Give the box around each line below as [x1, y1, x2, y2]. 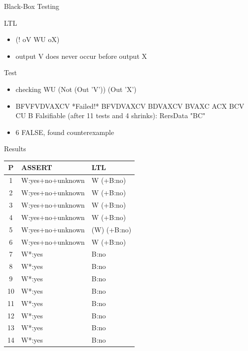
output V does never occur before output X [15, 50, 147, 61]
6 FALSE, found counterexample [15, 127, 114, 137]
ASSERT [21, 162, 52, 173]
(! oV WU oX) [15, 34, 60, 44]
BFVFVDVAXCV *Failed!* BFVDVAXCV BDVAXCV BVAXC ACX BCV [15, 100, 245, 111]
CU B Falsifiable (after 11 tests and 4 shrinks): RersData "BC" [15, 110, 206, 121]
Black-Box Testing [4, 1, 60, 11]
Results [4, 143, 26, 154]
